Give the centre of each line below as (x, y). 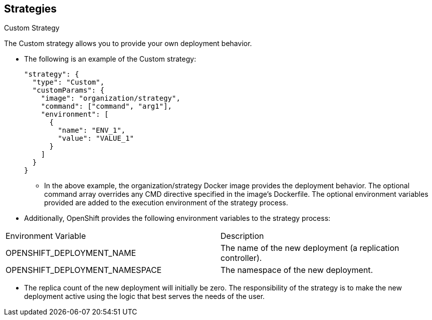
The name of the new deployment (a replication (310, 248)
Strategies (31, 9)
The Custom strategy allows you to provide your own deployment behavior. (128, 44)
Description (242, 236)
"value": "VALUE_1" (96, 138)
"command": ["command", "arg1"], (106, 106)
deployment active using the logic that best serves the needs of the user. (145, 296)
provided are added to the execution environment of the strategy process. (166, 203)
